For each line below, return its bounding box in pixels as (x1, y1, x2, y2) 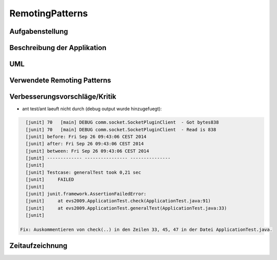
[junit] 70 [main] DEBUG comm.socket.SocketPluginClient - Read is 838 (25, 127, 216, 132)
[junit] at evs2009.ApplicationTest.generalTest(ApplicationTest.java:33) (25, 205, 227, 211)
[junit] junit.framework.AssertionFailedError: (25, 191, 147, 197)
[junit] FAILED (25, 177, 74, 182)
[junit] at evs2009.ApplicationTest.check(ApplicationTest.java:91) (25, 198, 211, 204)
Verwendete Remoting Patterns (9, 76, 112, 85)
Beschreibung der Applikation (9, 43, 106, 52)
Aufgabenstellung (9, 27, 68, 36)
